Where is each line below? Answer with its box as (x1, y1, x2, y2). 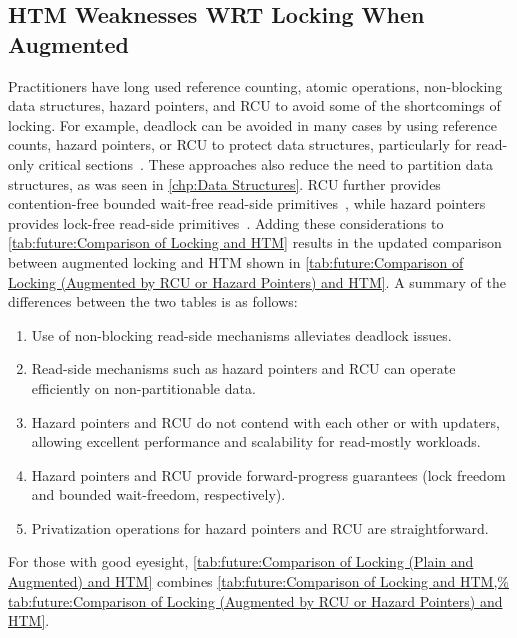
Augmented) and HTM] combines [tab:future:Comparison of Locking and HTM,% (8, 571, 509, 592)
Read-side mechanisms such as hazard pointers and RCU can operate (31, 358, 456, 379)
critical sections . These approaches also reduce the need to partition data (38, 153, 494, 174)
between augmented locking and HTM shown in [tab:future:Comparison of (8, 251, 464, 272)
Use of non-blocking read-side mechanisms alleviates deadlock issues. (31, 324, 452, 345)
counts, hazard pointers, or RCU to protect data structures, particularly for (8, 134, 472, 155)
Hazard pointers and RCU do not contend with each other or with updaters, (31, 411, 500, 432)
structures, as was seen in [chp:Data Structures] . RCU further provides (8, 173, 441, 194)
